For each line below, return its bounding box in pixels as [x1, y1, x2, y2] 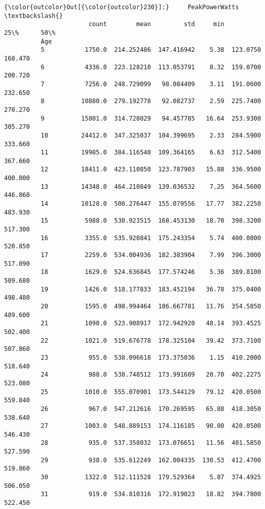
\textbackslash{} [4, 12, 63, 19]
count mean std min [88, 21, 225, 28]
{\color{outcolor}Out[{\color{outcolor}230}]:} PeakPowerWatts [4, 4, 239, 11]
